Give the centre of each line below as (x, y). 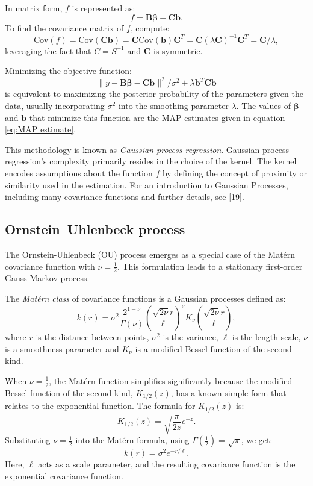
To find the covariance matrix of (64, 27)
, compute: (150, 27)
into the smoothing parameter (173, 105)
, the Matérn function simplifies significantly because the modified (171, 380)
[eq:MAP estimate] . (41, 129)
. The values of (263, 105)
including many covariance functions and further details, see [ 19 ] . (125, 197)
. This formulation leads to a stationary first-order (210, 266)
